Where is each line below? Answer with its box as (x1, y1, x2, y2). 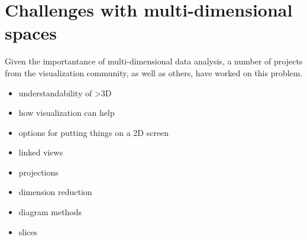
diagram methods (18, 206, 82, 218)
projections (18, 166, 59, 178)
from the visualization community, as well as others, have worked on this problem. (5, 66, 303, 79)
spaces (5, 21, 57, 45)
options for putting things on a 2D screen (18, 126, 169, 138)
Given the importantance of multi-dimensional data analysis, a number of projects (5, 55, 303, 67)
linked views (18, 146, 63, 158)
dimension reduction (18, 186, 92, 198)
